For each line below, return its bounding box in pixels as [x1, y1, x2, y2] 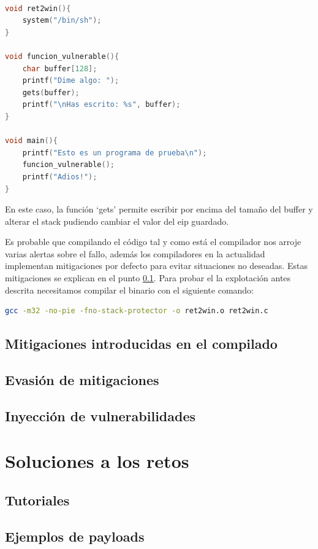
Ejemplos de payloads [5, 526, 145, 545]
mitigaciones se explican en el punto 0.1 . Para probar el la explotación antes [5, 271, 291, 284]
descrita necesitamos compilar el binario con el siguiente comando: [5, 283, 254, 296]
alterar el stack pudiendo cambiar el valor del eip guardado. [5, 214, 229, 227]
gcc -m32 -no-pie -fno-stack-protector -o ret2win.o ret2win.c [5, 306, 268, 316]
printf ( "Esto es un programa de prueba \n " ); [22, 148, 207, 157]
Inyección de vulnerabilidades [5, 406, 196, 425]
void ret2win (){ [5, 4, 71, 13]
